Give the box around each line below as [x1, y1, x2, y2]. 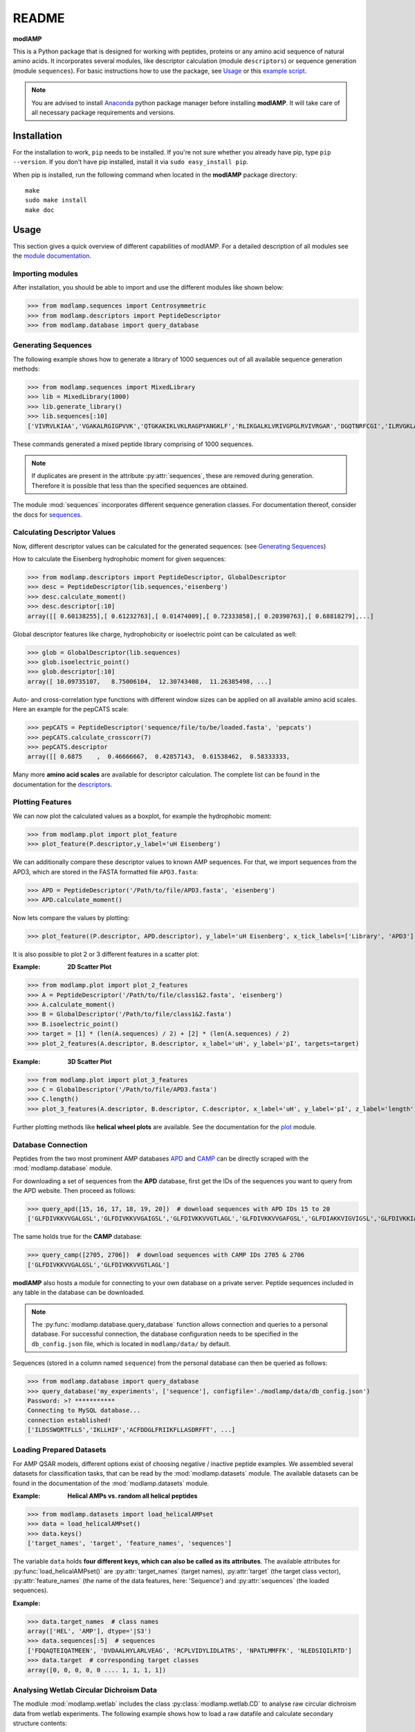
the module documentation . [12, 251, 92, 260]
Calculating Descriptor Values [12, 527, 116, 537]
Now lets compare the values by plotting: [12, 913, 130, 921]
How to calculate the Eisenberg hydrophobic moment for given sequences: [12, 555, 226, 563]
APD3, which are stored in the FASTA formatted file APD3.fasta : [12, 867, 199, 876]
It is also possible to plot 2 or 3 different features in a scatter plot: [12, 950, 199, 958]
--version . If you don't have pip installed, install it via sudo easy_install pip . [12, 158, 249, 166]
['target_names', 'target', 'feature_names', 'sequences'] [27, 1539, 232, 1548]
